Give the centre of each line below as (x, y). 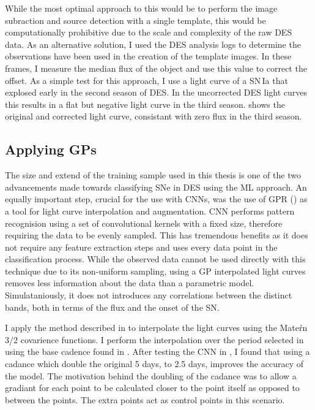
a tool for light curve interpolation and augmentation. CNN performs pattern (150, 211)
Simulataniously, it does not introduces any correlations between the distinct (149, 295)
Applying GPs (51, 149)
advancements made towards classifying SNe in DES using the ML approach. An (156, 187)
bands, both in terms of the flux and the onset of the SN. (112, 307)
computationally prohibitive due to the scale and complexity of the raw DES (149, 32)
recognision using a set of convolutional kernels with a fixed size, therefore (144, 223)
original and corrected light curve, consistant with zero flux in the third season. (154, 116)
